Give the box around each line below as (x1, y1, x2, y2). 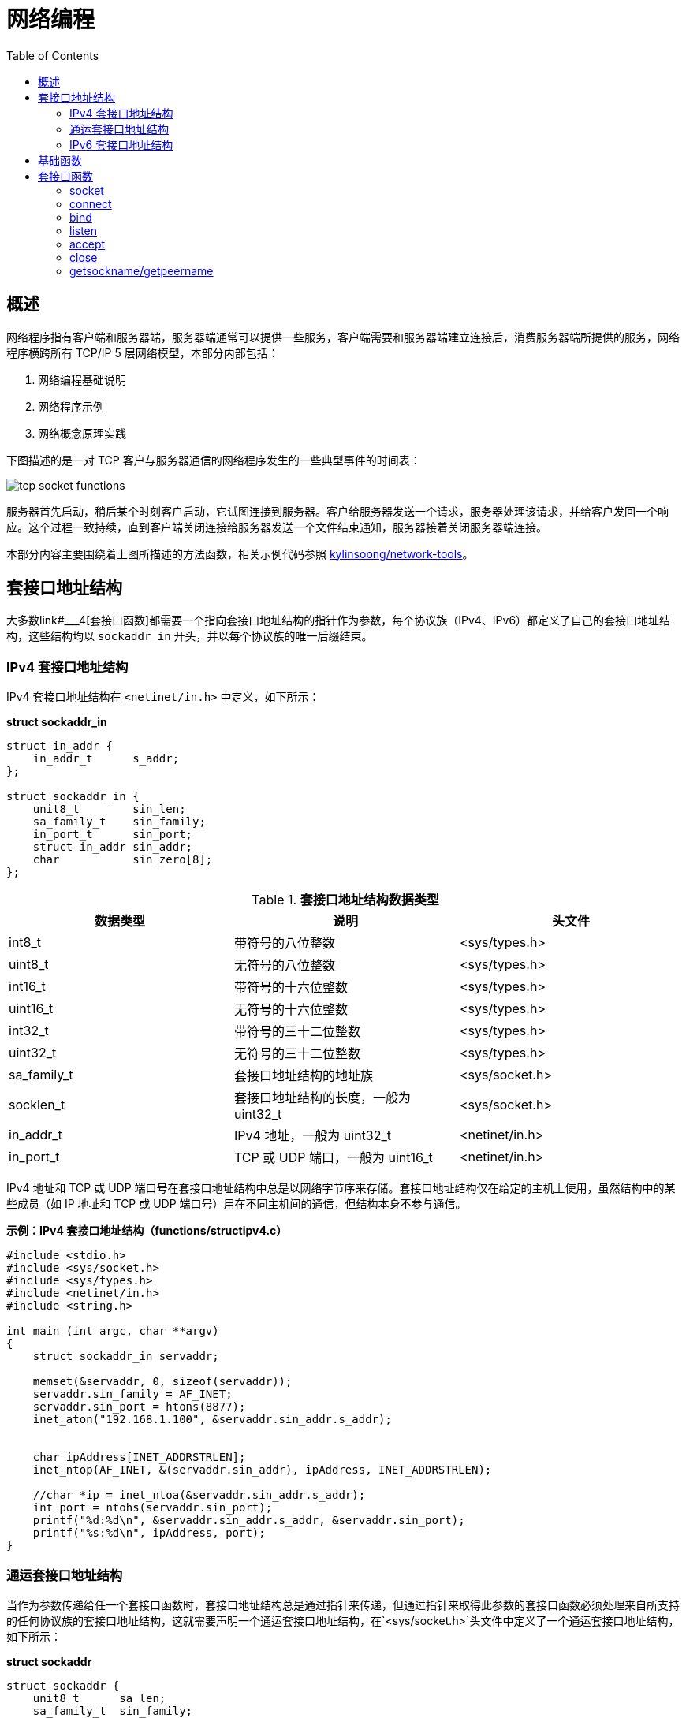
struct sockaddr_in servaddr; (32, 1350, 219, 1363)
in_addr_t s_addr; (32, 752, 180, 766)
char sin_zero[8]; (32, 853, 213, 866)
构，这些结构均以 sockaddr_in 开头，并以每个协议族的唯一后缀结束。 (6, 629, 373, 643)
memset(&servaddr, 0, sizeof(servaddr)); (32, 1375, 293, 1388)
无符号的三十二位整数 (233, 1045, 360, 1062)
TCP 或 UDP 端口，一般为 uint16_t (233, 1150, 433, 1166)
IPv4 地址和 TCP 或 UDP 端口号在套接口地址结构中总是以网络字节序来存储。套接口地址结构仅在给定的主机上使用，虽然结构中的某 (6, 1181, 676, 1195)
